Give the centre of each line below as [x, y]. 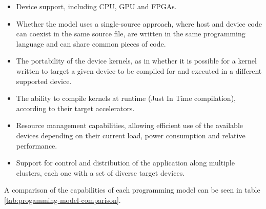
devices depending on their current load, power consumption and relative [131, 135]
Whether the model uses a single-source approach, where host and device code [139, 23]
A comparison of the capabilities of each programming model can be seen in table [132, 190]
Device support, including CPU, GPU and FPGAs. [96, 6]
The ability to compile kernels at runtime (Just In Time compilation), [126, 98]
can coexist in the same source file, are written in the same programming [131, 34]
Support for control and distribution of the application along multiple [125, 163]
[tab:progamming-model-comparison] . [63, 200]
